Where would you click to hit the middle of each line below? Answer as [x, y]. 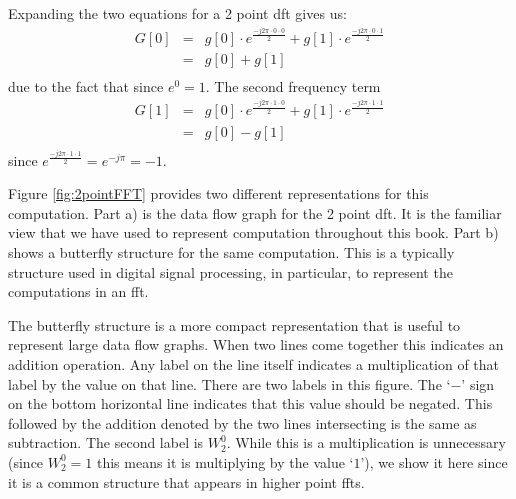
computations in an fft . [78, 291]
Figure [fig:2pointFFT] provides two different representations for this [218, 193]
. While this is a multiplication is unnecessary [366, 442]
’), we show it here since [434, 461]
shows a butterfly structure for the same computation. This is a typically [231, 252]
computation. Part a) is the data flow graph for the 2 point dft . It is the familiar [255, 212]
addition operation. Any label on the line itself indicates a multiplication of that [254, 364]
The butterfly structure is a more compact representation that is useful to [234, 324]
